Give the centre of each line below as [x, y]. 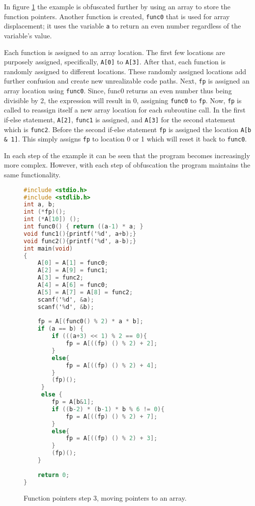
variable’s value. [28, 35]
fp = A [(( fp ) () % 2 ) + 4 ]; [112, 365]
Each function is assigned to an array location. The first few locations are [114, 52]
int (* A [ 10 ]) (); [52, 219]
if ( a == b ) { [60, 329]
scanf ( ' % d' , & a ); [66, 299]
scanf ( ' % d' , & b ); [66, 307]
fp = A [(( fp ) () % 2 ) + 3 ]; [112, 438]
